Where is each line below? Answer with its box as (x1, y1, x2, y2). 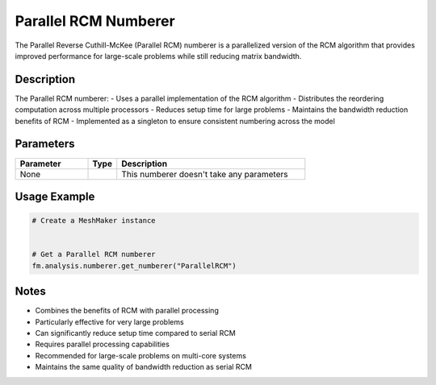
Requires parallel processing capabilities (35, 339, 170, 350)
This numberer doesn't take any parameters (121, 168, 288, 180)
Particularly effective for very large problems (35, 317, 185, 326)
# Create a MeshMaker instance (31, 216, 157, 226)
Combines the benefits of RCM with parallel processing (35, 306, 220, 316)
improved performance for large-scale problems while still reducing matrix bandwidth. (15, 51, 302, 60)
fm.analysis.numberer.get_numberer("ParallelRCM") (31, 261, 237, 270)
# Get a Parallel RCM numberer (31, 250, 157, 259)
